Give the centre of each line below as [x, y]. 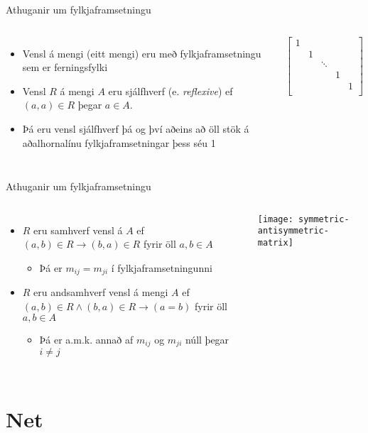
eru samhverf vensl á [78, 230]
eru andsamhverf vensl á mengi [101, 292]
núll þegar [207, 339]
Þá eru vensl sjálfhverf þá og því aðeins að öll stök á [136, 128]
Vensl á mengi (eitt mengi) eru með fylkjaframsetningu [142, 53]
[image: [275, 219]
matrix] [275, 243]
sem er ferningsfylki [65, 67]
